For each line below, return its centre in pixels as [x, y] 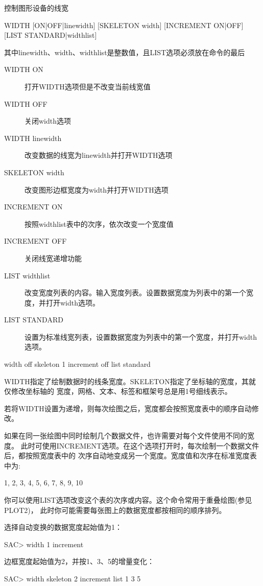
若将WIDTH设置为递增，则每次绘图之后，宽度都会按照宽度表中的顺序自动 [128, 408]
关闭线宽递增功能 [53, 258]
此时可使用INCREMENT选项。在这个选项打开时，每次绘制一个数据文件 [140, 445]
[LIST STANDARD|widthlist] [51, 35]
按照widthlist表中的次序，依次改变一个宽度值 [99, 224]
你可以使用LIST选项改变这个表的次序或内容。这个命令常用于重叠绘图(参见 [128, 500]
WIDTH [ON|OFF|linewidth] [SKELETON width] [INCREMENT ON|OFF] [124, 25]
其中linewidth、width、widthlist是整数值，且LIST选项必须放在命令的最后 [125, 52]
